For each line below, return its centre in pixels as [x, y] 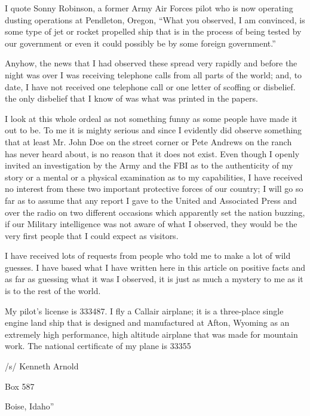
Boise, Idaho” [30, 406]
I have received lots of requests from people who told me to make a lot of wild [148, 256]
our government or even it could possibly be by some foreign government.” [140, 43]
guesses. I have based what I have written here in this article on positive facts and [155, 267]
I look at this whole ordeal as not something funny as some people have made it [151, 118]
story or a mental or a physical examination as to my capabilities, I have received [154, 177]
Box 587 [20, 386]
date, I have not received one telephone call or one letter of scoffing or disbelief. [150, 86]
